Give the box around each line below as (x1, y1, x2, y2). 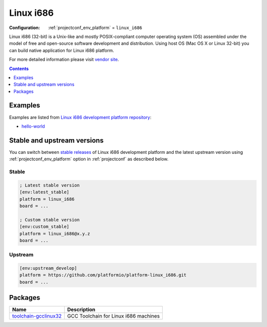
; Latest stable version (19, 182, 80, 188)
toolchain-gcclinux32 (12, 313, 62, 320)
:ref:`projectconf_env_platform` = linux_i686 (48, 25, 142, 31)
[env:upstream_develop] (19, 265, 78, 271)
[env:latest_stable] (19, 189, 69, 195)
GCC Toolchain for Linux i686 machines (67, 313, 160, 320)
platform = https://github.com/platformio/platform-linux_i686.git (19, 272, 187, 278)
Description (67, 306, 96, 313)
